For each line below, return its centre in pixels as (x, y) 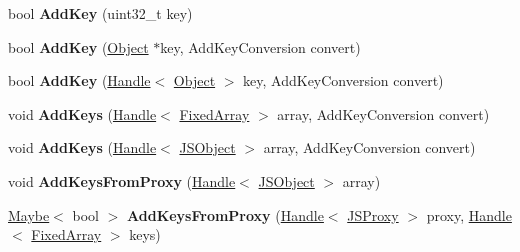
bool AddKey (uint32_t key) (100, 13)
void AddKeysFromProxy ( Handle (122, 180)
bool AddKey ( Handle (79, 80)
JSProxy (373, 214)
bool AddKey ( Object (78, 46)
